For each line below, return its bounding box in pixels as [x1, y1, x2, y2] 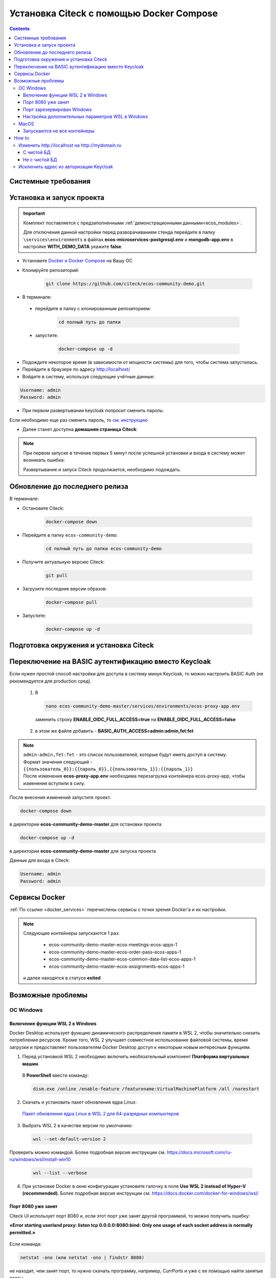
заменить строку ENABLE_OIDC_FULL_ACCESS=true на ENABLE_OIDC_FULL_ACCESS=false [35, 716, 236, 722]
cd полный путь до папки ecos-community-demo [45, 545, 162, 552]
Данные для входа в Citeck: [9, 857, 70, 863]
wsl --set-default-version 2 [33, 1136, 106, 1142]
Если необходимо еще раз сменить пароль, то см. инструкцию [9, 417, 148, 423]
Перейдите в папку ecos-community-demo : [22, 532, 118, 538]
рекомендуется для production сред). [9, 678, 91, 684]
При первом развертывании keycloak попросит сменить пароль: [22, 407, 164, 414]
